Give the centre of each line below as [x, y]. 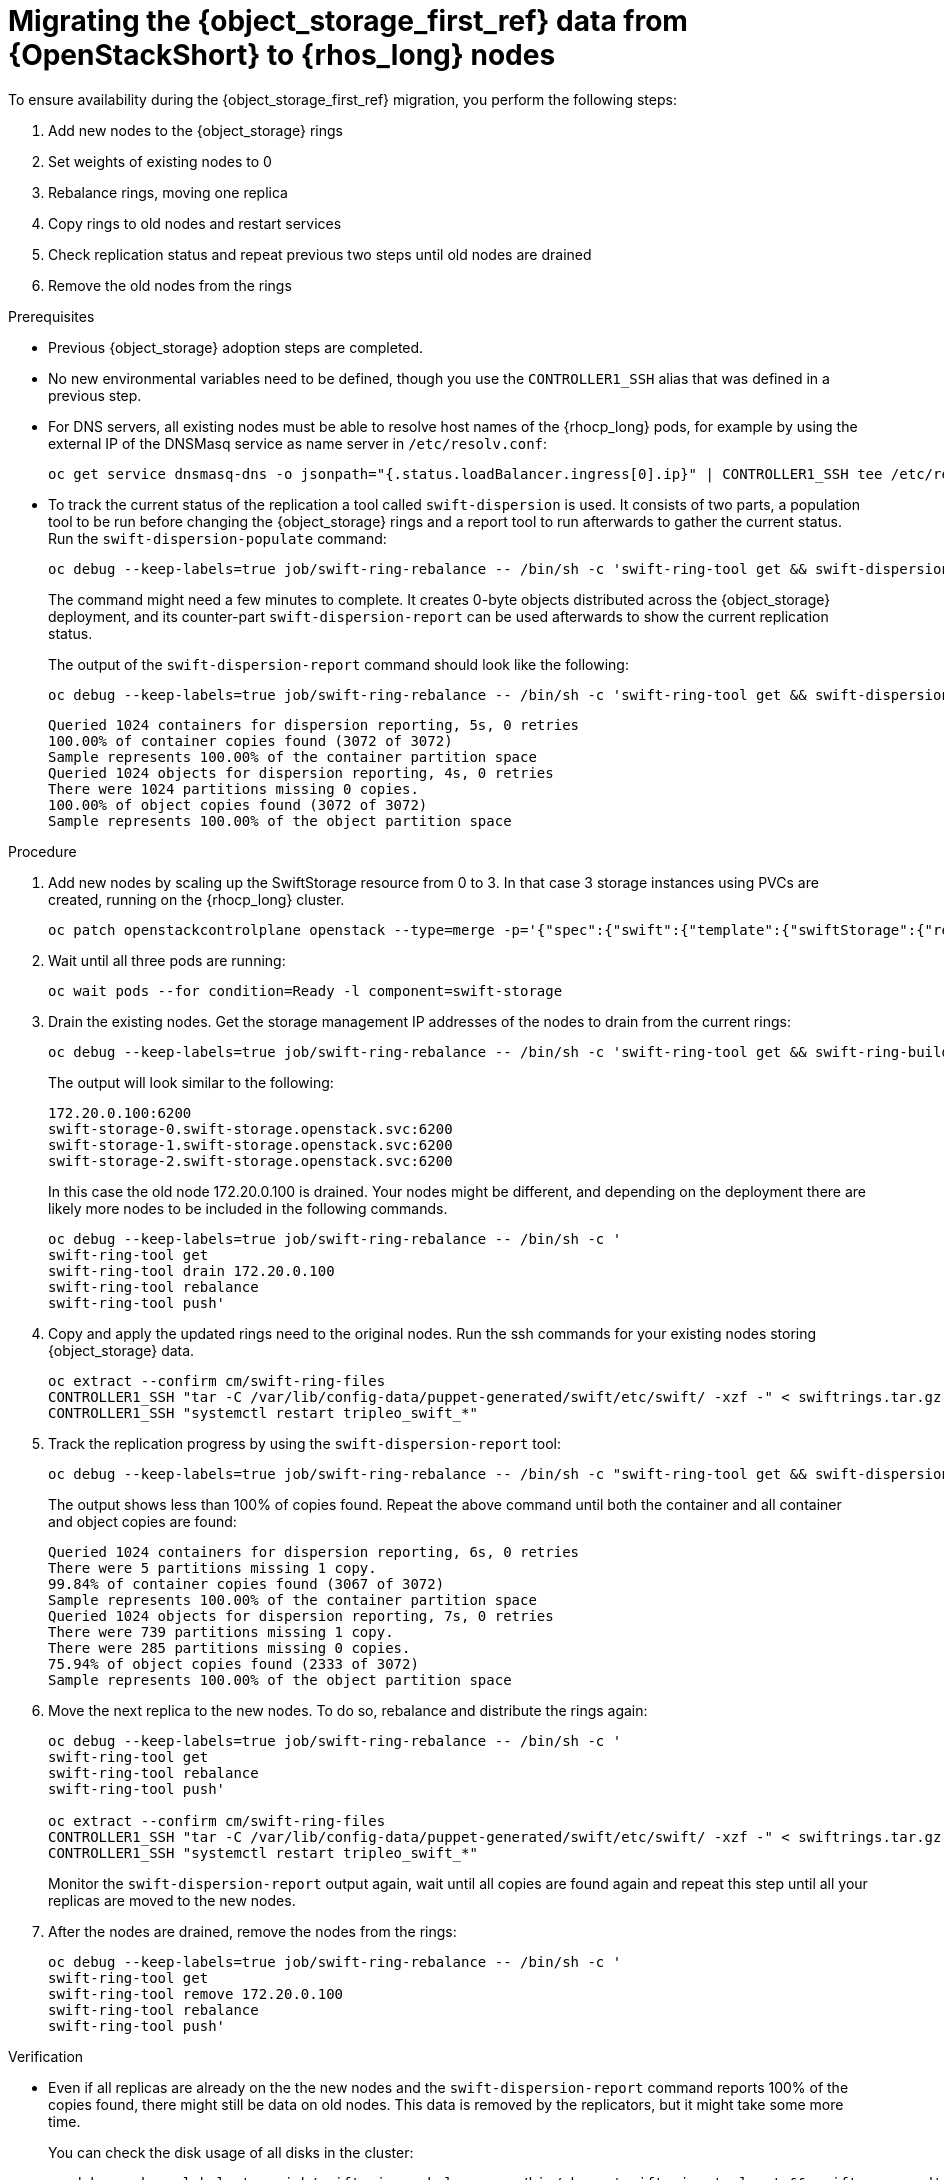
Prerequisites [51, 316]
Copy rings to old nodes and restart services [195, 223]
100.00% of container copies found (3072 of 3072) [250, 740]
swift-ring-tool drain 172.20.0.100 [191, 1270]
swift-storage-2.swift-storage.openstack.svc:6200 [250, 1160]
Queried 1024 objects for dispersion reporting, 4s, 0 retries [301, 772]
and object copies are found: [142, 1521]
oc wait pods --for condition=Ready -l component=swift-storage [305, 990]
